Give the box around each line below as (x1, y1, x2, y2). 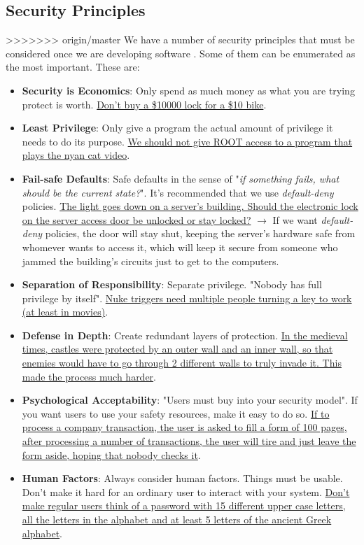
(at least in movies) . (22, 304, 108, 319)
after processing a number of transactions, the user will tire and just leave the (22, 434, 356, 448)
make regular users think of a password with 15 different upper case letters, (22, 498, 346, 513)
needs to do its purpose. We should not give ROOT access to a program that (22, 134, 353, 148)
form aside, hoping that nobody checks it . (22, 447, 201, 462)
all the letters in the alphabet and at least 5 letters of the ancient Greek (22, 512, 332, 527)
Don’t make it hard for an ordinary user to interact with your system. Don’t (22, 484, 350, 499)
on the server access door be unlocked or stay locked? (22, 212, 251, 227)
